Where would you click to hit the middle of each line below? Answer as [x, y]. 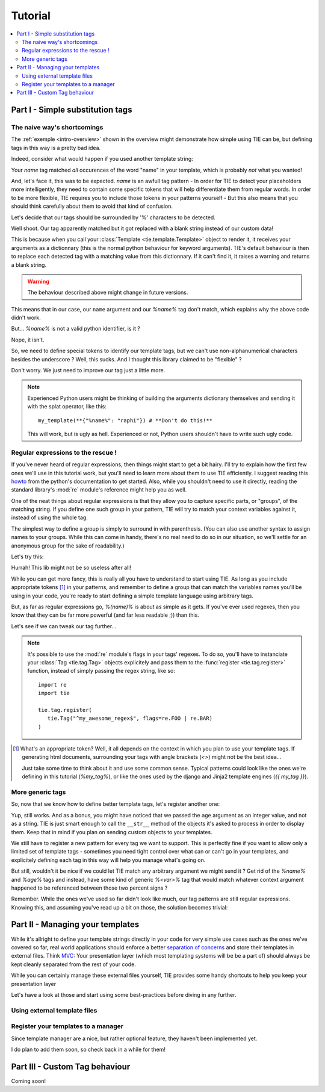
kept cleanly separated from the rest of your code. [74, 964]
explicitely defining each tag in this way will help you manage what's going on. [108, 860]
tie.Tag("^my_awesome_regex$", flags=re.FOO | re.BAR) [130, 719]
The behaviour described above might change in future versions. [108, 293]
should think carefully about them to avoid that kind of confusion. [92, 206]
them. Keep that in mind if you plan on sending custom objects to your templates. [112, 832]
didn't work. [26, 318]
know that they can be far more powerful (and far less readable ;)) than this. [105, 615]
